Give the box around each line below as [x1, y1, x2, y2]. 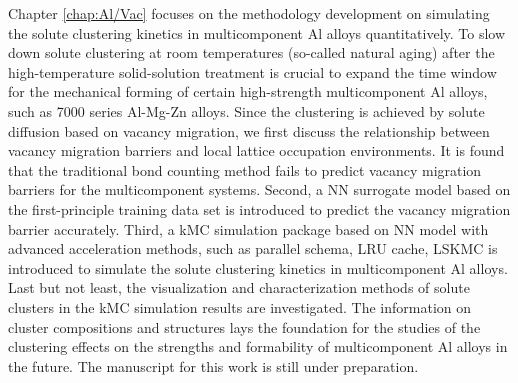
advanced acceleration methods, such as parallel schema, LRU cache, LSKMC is [8, 238, 498, 259]
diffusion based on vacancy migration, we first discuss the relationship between [8, 120, 490, 141]
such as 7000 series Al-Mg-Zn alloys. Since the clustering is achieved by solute [8, 100, 485, 121]
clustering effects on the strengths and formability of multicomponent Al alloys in [8, 336, 508, 357]
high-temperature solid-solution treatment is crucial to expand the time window [8, 61, 497, 82]
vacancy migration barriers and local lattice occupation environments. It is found [8, 140, 505, 161]
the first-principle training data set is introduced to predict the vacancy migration [8, 198, 511, 219]
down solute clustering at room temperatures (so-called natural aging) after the [8, 42, 495, 63]
